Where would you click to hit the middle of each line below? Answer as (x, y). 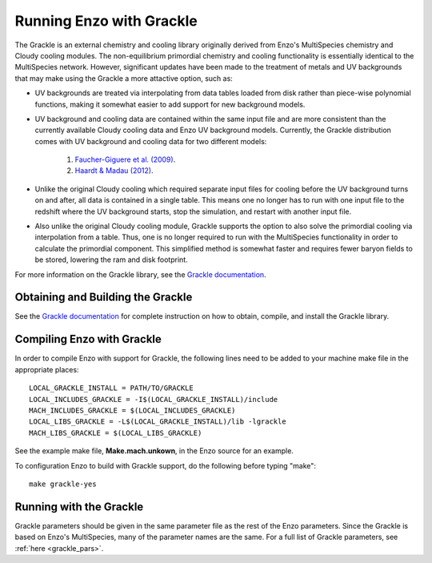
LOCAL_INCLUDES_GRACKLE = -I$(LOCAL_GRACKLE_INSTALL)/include (154, 399)
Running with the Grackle (79, 507)
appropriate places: (47, 369)
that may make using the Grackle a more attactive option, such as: (124, 78)
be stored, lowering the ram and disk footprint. (111, 259)
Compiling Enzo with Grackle (88, 339)
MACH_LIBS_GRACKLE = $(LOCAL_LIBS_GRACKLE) (116, 433)
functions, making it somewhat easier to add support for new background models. (170, 104)
